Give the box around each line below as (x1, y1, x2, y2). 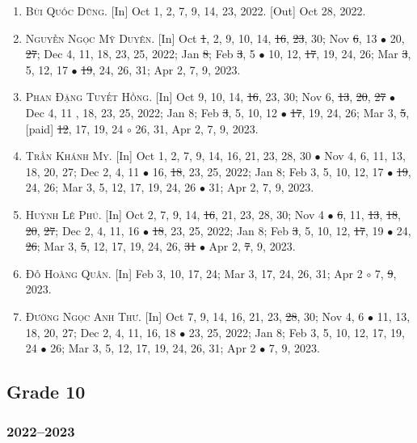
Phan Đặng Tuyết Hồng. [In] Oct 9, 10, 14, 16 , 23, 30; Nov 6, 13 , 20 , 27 (25, 88, 386, 105)
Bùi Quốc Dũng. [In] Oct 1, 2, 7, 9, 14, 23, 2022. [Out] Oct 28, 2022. (25, 2, 366, 19)
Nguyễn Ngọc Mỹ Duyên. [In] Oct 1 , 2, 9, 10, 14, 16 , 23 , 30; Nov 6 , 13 (25, 29, 377, 46)
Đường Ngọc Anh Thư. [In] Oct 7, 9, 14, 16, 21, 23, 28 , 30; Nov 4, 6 (25, 307, 364, 324)
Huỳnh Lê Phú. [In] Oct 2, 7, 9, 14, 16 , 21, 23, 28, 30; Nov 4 (25, 205, 324, 222)
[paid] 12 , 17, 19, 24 (25, 120, 124, 137)
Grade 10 (6, 379, 86, 404)
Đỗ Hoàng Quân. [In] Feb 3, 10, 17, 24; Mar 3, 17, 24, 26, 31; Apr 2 (25, 264, 363, 281)
